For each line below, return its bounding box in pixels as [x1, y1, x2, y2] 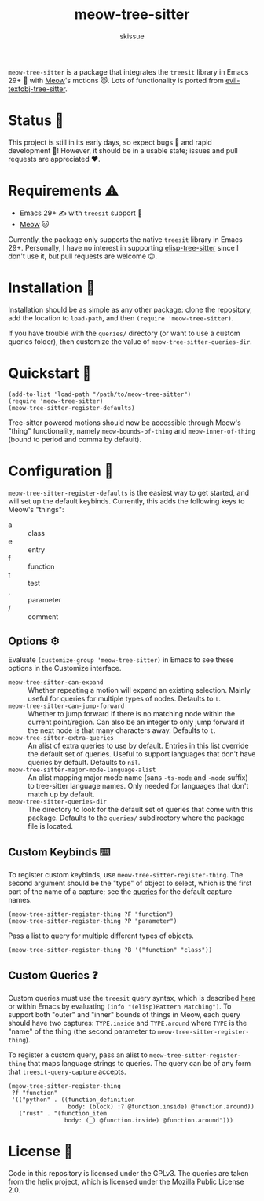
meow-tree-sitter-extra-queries [8, 734, 114, 742]
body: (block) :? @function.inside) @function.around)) [68, 1103, 255, 1111]
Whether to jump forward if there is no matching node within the [27, 709, 236, 719]
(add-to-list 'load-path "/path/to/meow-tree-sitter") [8, 390, 192, 398]
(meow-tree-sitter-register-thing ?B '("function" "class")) [8, 947, 213, 954]
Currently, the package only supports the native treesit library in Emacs [8, 234, 244, 244]
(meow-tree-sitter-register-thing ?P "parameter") [8, 917, 178, 925]
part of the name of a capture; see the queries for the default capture [8, 887, 233, 896]
